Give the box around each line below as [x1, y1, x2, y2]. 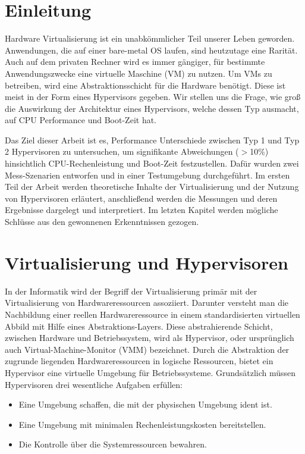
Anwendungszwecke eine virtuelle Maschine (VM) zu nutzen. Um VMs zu [5, 67, 272, 79]
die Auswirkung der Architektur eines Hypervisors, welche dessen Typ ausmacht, [5, 102, 299, 114]
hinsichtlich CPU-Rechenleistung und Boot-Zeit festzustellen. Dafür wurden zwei [5, 157, 299, 170]
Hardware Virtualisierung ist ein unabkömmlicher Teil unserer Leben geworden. [5, 32, 295, 45]
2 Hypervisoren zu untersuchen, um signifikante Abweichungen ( [5, 145, 239, 158]
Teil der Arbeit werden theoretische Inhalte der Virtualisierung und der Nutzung [5, 180, 299, 193]
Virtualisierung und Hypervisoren [5, 250, 288, 274]
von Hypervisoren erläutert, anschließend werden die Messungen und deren [5, 192, 278, 204]
